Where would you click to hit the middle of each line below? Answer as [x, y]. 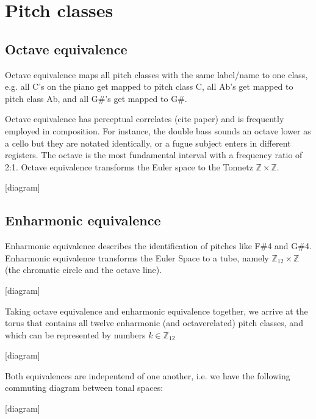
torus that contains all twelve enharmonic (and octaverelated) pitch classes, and [154, 323]
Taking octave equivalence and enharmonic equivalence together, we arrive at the [156, 311]
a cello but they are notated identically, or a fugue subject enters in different [148, 143]
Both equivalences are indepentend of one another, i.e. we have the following [148, 375]
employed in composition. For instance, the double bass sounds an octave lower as [158, 130]
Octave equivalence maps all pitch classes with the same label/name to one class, [156, 74]
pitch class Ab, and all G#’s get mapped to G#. [96, 98]
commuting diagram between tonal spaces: [84, 388]
